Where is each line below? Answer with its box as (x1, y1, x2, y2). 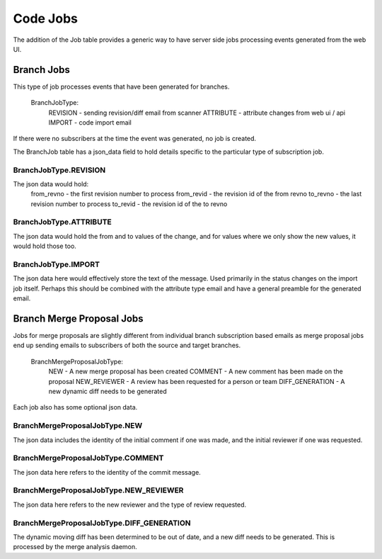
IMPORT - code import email (48, 118, 132, 127)
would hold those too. (13, 242, 77, 251)
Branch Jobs (13, 64, 70, 76)
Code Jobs (13, 11, 78, 26)
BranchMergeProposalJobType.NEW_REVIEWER (13, 485, 184, 495)
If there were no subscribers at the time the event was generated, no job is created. (13, 135, 257, 143)
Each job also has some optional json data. (13, 403, 138, 412)
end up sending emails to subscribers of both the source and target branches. (13, 341, 241, 350)
